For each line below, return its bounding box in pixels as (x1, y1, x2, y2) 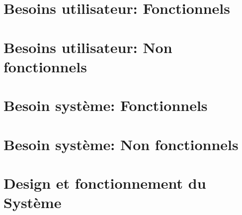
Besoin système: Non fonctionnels (3, 134, 239, 154)
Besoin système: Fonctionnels (3, 95, 208, 115)
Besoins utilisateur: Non (3, 37, 172, 57)
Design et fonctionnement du (3, 172, 206, 193)
